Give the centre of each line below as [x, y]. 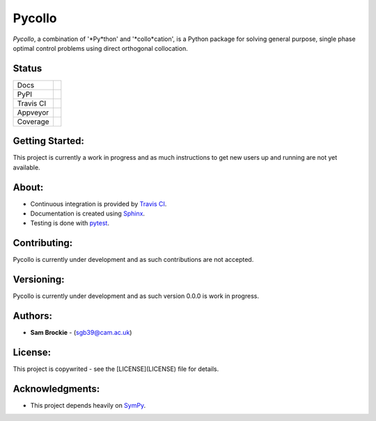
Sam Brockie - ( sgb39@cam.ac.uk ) [81, 333]
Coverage [33, 122]
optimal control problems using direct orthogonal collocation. [100, 48]
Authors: [32, 316]
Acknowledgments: [56, 389]
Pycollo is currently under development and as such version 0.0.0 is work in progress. [136, 296]
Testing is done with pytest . [70, 223]
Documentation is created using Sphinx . [88, 214]
